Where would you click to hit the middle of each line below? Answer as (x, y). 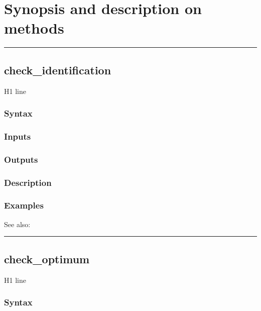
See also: (17, 224)
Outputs (21, 159)
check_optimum (47, 258)
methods (34, 28)
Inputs (18, 136)
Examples (24, 205)
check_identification (58, 70)
